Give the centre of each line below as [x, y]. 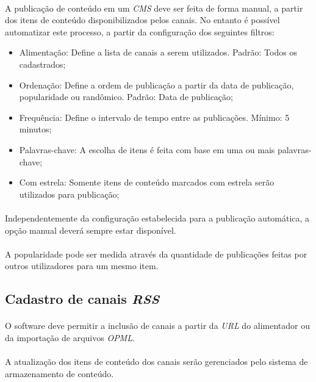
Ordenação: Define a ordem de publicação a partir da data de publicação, [156, 85]
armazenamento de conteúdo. [59, 373]
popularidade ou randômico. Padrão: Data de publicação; [126, 97]
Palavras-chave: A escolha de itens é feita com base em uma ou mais [147, 149]
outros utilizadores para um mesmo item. [82, 266]
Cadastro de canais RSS [82, 299]
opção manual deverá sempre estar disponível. [91, 230]
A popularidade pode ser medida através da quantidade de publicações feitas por [156, 254]
